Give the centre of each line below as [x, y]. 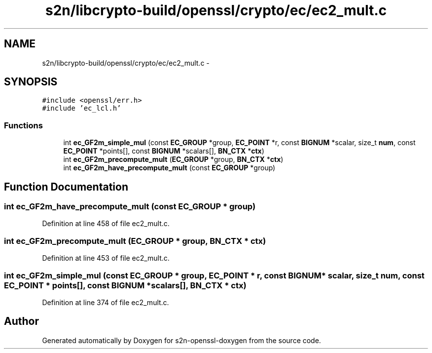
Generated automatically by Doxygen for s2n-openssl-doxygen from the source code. [181, 340]
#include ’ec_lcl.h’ [82, 108]
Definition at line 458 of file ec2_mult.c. [106, 224]
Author [21, 321]
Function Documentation [66, 187]
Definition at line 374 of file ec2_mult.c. [106, 302]
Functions [23, 125]
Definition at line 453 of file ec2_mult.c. [106, 258]
